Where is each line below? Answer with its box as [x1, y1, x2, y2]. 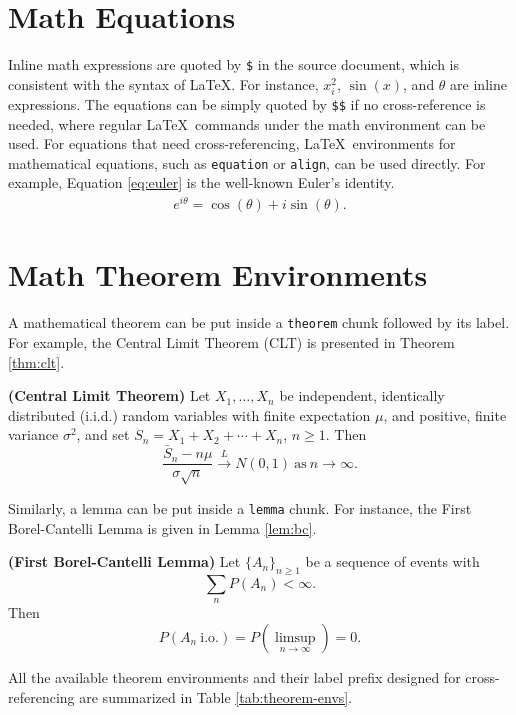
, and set [76, 424, 130, 445]
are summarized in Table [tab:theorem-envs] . [79, 686, 353, 707]
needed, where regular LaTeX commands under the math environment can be [8, 113, 486, 134]
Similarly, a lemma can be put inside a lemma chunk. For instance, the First [8, 497, 472, 518]
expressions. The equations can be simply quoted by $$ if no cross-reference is [8, 93, 486, 114]
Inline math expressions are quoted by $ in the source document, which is [8, 54, 459, 75]
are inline [450, 73, 507, 94]
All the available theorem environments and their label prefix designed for [8, 666, 461, 687]
